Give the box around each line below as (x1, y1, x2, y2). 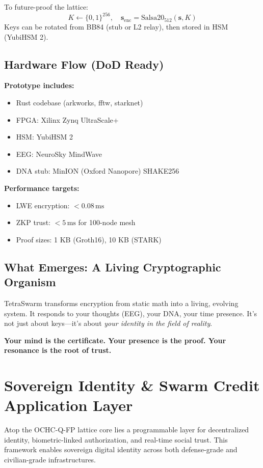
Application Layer (4, 395, 133, 416)
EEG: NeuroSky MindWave (16, 148, 102, 159)
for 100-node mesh (78, 217, 136, 228)
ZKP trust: (16, 217, 51, 228)
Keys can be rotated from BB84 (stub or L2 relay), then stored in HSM (4, 21, 228, 32)
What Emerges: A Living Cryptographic (4, 259, 221, 274)
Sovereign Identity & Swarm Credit (4, 375, 260, 396)
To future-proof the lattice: (4, 2, 88, 12)
